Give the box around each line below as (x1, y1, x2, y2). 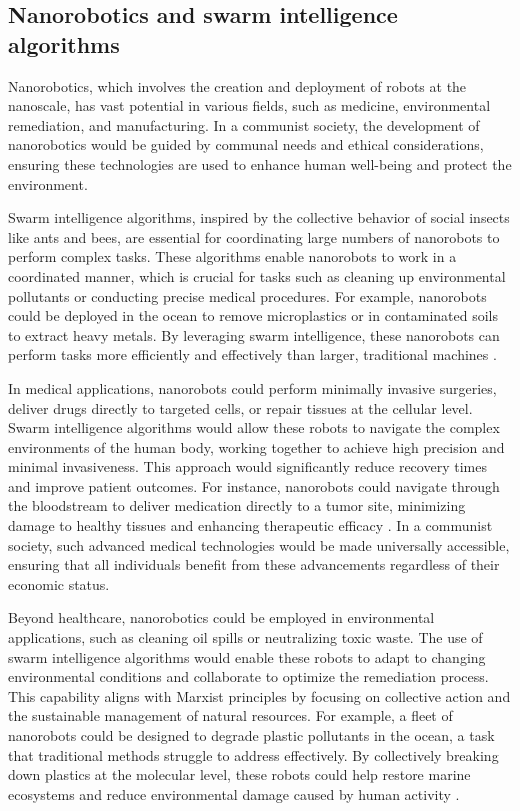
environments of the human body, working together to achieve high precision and (8, 436, 505, 457)
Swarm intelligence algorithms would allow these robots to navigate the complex (8, 417, 500, 438)
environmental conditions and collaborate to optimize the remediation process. (8, 666, 489, 687)
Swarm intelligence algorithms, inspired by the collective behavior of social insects (8, 207, 510, 228)
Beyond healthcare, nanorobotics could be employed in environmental (8, 607, 435, 628)
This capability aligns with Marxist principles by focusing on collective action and (8, 685, 511, 706)
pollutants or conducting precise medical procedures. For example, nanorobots (8, 285, 487, 306)
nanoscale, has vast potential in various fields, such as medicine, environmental (8, 95, 491, 116)
